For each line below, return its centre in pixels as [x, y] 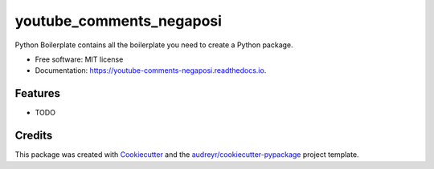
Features [37, 93]
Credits [34, 136]
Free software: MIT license [79, 59]
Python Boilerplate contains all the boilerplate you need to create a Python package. [154, 45]
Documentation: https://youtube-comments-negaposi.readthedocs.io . [151, 70]
